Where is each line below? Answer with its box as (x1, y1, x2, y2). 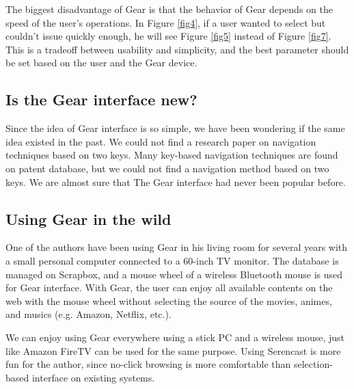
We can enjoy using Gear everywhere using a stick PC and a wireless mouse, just (5, 330, 344, 344)
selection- (293, 357, 333, 371)
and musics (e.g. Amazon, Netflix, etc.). (5, 307, 172, 321)
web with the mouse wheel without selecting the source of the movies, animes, (5, 293, 332, 308)
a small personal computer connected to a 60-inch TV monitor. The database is (5, 253, 339, 267)
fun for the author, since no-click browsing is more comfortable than (5, 357, 291, 371)
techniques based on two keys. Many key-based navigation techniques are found (5, 148, 338, 162)
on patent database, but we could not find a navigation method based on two (5, 161, 329, 175)
